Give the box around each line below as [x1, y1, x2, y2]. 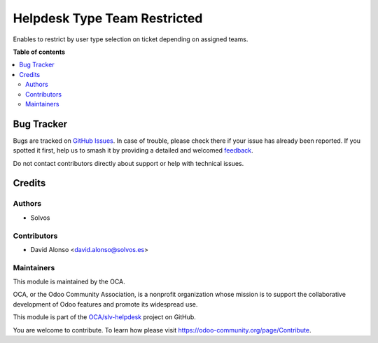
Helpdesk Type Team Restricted [13, 10, 203, 26]
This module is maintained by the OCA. [13, 277, 125, 286]
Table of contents [13, 48, 66, 56]
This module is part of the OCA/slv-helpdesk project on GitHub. [13, 313, 196, 321]
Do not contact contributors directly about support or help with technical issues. [13, 159, 244, 167]
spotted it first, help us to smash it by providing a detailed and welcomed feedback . [13, 146, 253, 155]
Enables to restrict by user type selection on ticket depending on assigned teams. [13, 35, 248, 43]
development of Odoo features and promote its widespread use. [13, 300, 198, 308]
